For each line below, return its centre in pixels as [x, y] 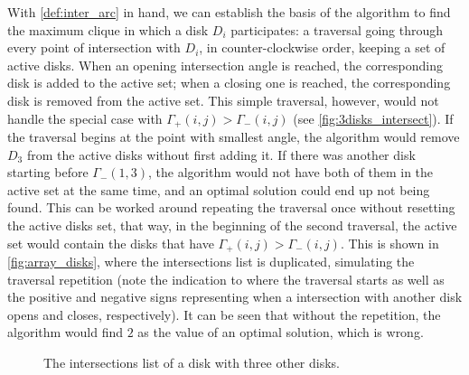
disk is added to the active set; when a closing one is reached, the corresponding [229, 83]
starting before [48, 172]
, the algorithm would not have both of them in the [291, 172]
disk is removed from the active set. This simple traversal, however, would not [223, 100]
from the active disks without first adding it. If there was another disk [221, 154]
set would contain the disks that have [111, 243]
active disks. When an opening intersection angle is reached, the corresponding [225, 65]
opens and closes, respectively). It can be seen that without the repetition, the [224, 314]
